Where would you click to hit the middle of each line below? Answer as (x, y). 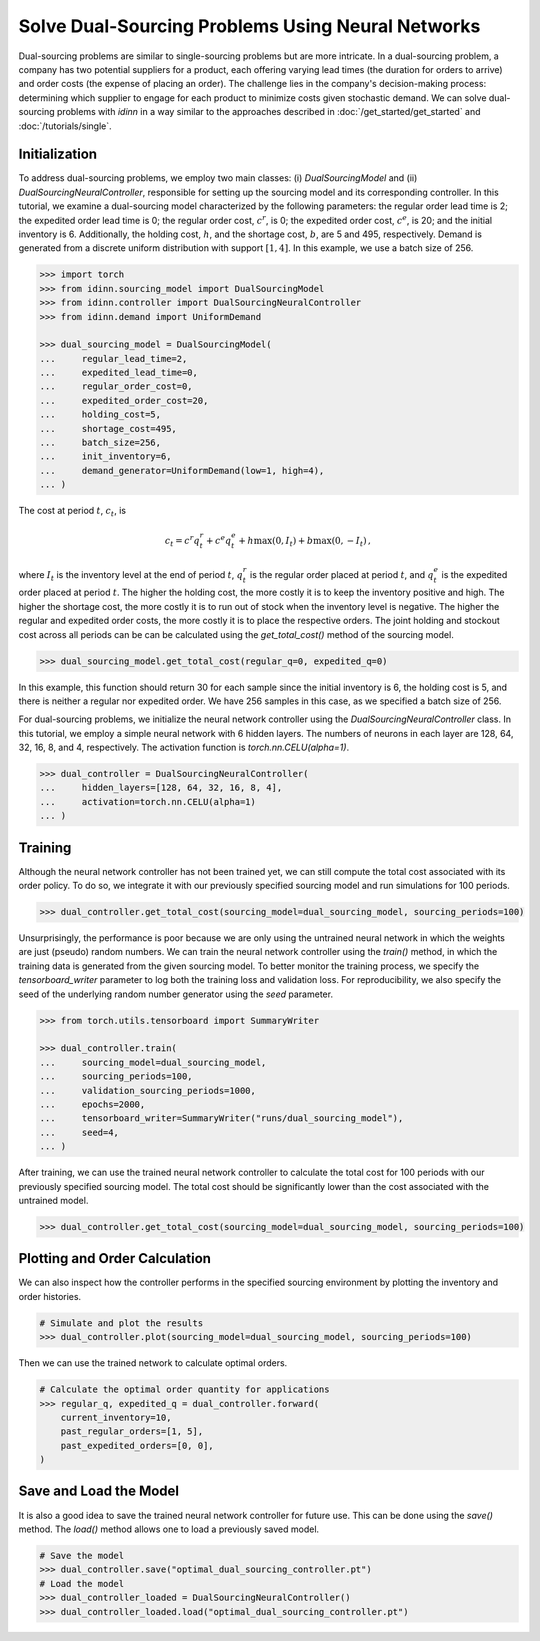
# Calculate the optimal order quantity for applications (184, 1389)
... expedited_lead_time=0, (119, 373)
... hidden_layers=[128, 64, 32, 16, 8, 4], (161, 788)
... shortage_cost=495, (108, 428)
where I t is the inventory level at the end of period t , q (131, 575)
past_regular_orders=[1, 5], (132, 1431)
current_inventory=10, (116, 1417)
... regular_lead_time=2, (113, 358)
